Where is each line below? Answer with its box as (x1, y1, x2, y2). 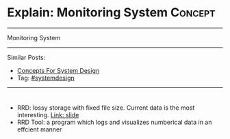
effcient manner (16, 125, 62, 134)
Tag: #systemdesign (16, 74, 75, 82)
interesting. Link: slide (16, 110, 79, 119)
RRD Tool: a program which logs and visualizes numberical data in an (16, 118, 212, 126)
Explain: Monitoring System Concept (7, 5, 216, 20)
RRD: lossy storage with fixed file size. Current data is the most (16, 104, 195, 112)
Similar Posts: (7, 53, 46, 61)
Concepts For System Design (16, 66, 100, 74)
